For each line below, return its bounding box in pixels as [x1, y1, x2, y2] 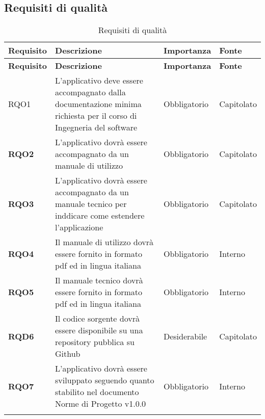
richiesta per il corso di [55, 110, 137, 122]
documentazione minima [55, 98, 142, 110]
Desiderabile [163, 330, 207, 342]
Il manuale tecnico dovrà [55, 274, 143, 286]
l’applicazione [55, 221, 103, 233]
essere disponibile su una [55, 324, 143, 336]
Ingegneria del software [55, 121, 138, 134]
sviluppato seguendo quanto [55, 374, 154, 386]
